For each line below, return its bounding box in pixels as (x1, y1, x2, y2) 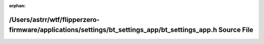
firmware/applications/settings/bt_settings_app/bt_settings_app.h (9, 26, 218, 34)
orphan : (9, 3, 26, 8)
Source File (218, 26, 254, 34)
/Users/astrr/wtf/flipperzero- (9, 15, 100, 24)
